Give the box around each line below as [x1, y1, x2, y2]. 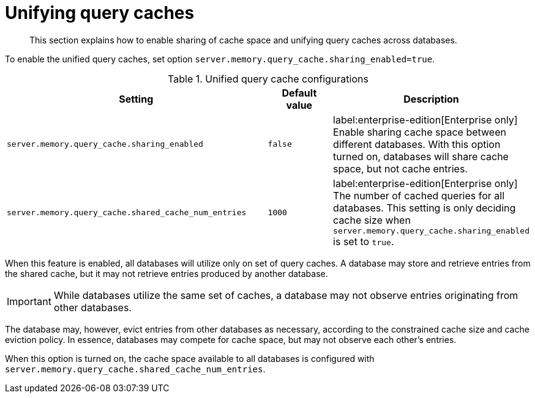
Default [282, 86, 317, 99]
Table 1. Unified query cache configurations [168, 72, 369, 85]
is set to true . [333, 235, 394, 248]
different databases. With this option [333, 138, 501, 150]
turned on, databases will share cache [333, 150, 509, 163]
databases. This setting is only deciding [333, 201, 516, 214]
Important [7, 295, 51, 308]
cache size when [333, 213, 411, 226]
